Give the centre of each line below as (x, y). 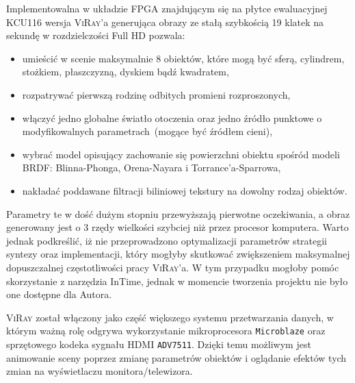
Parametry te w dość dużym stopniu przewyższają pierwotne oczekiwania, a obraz (178, 213)
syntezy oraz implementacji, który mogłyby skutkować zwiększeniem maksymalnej (178, 254)
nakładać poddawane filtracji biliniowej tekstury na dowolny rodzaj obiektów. (185, 190)
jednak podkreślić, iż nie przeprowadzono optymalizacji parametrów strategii (167, 240)
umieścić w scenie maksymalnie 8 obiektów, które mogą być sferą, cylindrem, (183, 58)
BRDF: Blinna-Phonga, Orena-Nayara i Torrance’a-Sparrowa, (152, 168)
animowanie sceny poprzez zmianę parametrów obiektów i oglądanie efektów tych (176, 357)
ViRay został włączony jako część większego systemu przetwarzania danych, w (170, 317)
